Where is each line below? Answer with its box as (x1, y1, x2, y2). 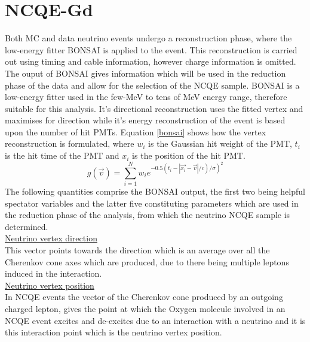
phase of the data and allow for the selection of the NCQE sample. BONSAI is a (5, 78, 300, 91)
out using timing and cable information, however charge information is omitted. (5, 55, 296, 68)
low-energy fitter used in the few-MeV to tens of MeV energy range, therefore (5, 90, 287, 103)
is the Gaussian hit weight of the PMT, (148, 137, 292, 150)
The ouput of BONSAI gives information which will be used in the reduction (5, 66, 286, 79)
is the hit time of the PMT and (5, 149, 119, 162)
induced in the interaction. (5, 267, 102, 280)
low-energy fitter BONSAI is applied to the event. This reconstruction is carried (5, 43, 297, 56)
